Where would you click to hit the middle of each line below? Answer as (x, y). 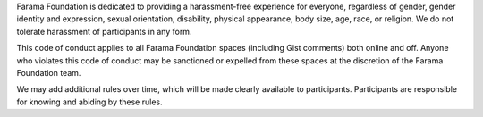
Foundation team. (49, 72)
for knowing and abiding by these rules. (89, 102)
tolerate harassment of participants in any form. (104, 31)
